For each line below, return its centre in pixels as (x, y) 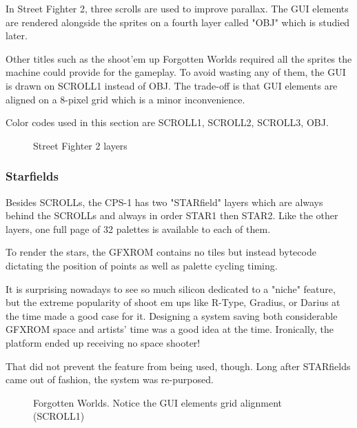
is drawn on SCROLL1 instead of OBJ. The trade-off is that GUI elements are (172, 85)
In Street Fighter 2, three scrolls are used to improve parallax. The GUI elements (177, 8)
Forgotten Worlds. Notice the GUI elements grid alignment (158, 402)
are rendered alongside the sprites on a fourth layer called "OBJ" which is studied (178, 22)
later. (17, 35)
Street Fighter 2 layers (80, 145)
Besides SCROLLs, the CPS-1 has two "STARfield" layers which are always (164, 202)
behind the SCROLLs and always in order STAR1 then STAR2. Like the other (172, 215)
